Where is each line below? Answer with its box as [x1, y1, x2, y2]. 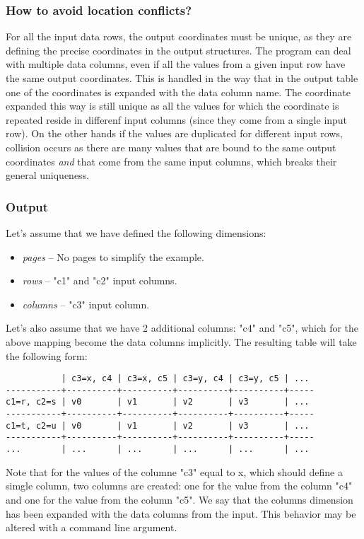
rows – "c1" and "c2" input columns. [22, 273, 177, 288]
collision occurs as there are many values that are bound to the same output [6, 139, 336, 154]
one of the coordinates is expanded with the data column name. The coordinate [6, 84, 351, 99]
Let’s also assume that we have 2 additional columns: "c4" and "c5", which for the [6, 320, 359, 335]
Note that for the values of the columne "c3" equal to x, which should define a [6, 464, 343, 479]
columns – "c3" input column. [22, 296, 150, 311]
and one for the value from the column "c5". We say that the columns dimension [6, 492, 353, 506]
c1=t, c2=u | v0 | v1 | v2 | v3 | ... [6, 420, 310, 431]
